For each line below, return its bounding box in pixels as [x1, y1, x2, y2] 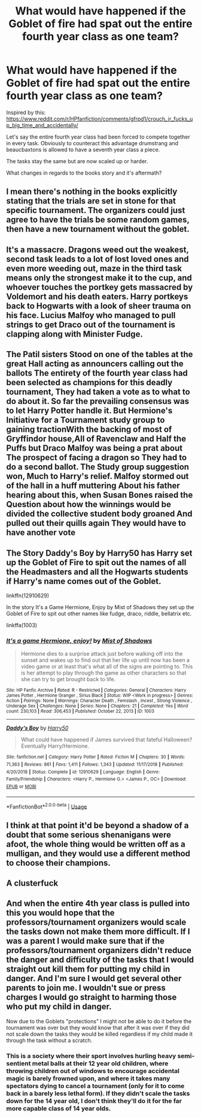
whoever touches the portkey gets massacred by [6, 282, 193, 292]
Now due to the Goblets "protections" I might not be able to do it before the [6, 1017, 192, 1024]
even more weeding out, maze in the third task [6, 263, 182, 274]
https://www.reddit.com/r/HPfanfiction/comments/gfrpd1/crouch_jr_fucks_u [6, 115, 193, 122]
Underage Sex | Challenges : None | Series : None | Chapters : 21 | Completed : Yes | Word [6, 703, 188, 709]
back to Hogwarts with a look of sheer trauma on [6, 301, 191, 311]
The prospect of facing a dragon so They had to [6, 452, 187, 463]
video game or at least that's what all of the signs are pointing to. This [20, 663, 193, 670]
